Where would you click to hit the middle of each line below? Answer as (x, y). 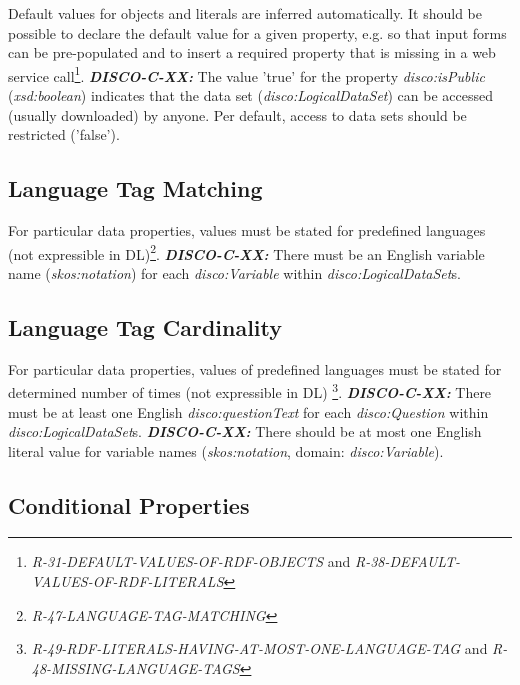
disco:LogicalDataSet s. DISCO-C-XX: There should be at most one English (245, 431)
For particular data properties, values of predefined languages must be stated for (255, 368)
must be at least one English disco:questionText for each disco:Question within (248, 411)
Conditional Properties (129, 504)
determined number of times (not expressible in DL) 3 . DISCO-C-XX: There (250, 390)
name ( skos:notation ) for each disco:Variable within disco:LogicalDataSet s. (234, 272)
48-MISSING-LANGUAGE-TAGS (135, 667)
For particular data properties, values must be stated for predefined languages (247, 230)
